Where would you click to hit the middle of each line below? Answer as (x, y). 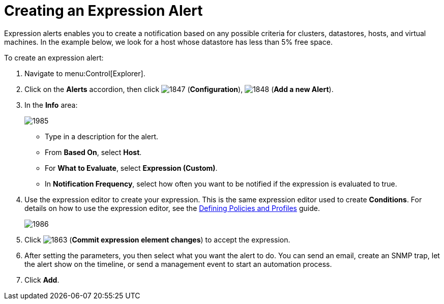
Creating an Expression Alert (103, 11)
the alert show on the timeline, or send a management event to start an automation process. (178, 264)
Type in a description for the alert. (102, 136)
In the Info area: (51, 105)
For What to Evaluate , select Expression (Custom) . (131, 168)
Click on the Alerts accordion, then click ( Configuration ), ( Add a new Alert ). (179, 89)
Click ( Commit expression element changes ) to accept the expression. (157, 239)
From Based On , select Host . (93, 152)
